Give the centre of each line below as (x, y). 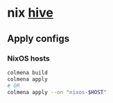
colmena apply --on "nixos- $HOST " (57, 92)
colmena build (28, 72)
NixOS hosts (28, 58)
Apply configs (38, 39)
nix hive (30, 13)
